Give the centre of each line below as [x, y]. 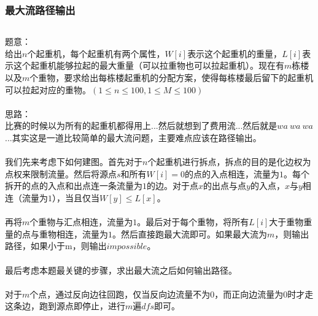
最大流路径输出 [40, 10]
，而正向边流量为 [249, 294]
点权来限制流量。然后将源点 [61, 173]
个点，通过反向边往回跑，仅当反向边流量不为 [120, 294]
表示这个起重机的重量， [235, 53]
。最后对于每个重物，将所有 [193, 222]
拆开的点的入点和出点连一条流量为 [74, 186]
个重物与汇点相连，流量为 [81, 222]
